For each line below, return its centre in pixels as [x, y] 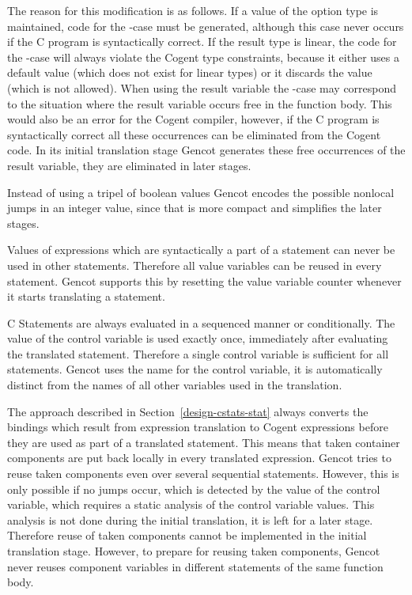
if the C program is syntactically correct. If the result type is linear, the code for [202, 42]
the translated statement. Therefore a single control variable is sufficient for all [198, 353]
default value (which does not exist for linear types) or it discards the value [190, 72]
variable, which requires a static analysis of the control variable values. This [191, 504]
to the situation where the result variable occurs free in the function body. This [200, 103]
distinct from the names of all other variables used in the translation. [175, 385]
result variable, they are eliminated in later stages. [129, 165]
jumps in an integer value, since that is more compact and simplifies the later [195, 208]
